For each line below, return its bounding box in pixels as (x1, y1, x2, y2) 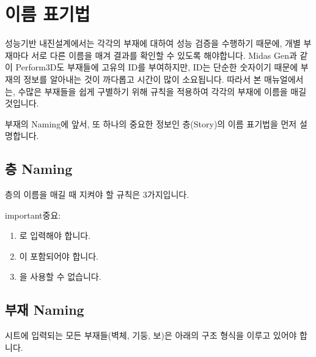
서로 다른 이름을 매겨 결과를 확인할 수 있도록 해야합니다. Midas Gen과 (31, 48, 297, 61)
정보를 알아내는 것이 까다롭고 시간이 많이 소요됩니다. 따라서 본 (23, 72, 262, 85)
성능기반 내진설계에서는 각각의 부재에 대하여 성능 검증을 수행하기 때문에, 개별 (5, 37, 301, 50)
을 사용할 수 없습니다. (19, 270, 101, 283)
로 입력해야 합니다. (19, 229, 91, 242)
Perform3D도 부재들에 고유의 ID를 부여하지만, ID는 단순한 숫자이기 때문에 (15, 61, 298, 73)
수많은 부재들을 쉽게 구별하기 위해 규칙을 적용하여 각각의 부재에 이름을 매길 (18, 85, 307, 97)
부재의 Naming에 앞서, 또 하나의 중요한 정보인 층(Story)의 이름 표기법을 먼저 (5, 117, 297, 130)
